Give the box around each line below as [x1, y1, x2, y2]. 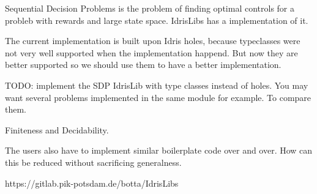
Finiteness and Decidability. [5, 123, 109, 136]
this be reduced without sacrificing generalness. [5, 155, 182, 168]
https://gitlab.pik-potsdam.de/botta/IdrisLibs [5, 176, 179, 189]
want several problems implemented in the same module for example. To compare [5, 91, 311, 103]
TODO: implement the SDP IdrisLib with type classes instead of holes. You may [5, 78, 308, 91]
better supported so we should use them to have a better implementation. [5, 58, 282, 71]
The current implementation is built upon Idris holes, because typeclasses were [5, 34, 300, 47]
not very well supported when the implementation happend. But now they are [5, 46, 298, 59]
